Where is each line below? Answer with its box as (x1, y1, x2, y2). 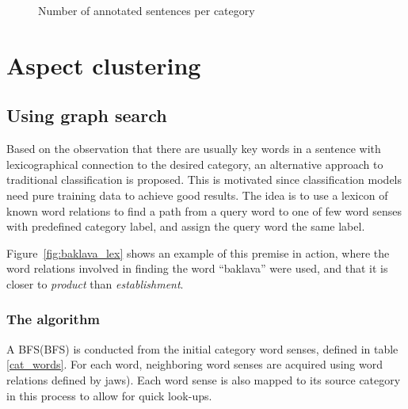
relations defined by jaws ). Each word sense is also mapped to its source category (6, 371, 401, 388)
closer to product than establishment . (6, 275, 184, 292)
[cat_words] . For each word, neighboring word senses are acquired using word (6, 356, 383, 373)
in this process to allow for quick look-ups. (6, 387, 212, 403)
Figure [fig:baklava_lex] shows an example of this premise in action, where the (6, 244, 390, 261)
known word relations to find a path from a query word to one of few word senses (6, 202, 402, 219)
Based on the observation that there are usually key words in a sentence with (6, 140, 381, 157)
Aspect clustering (6, 48, 201, 81)
